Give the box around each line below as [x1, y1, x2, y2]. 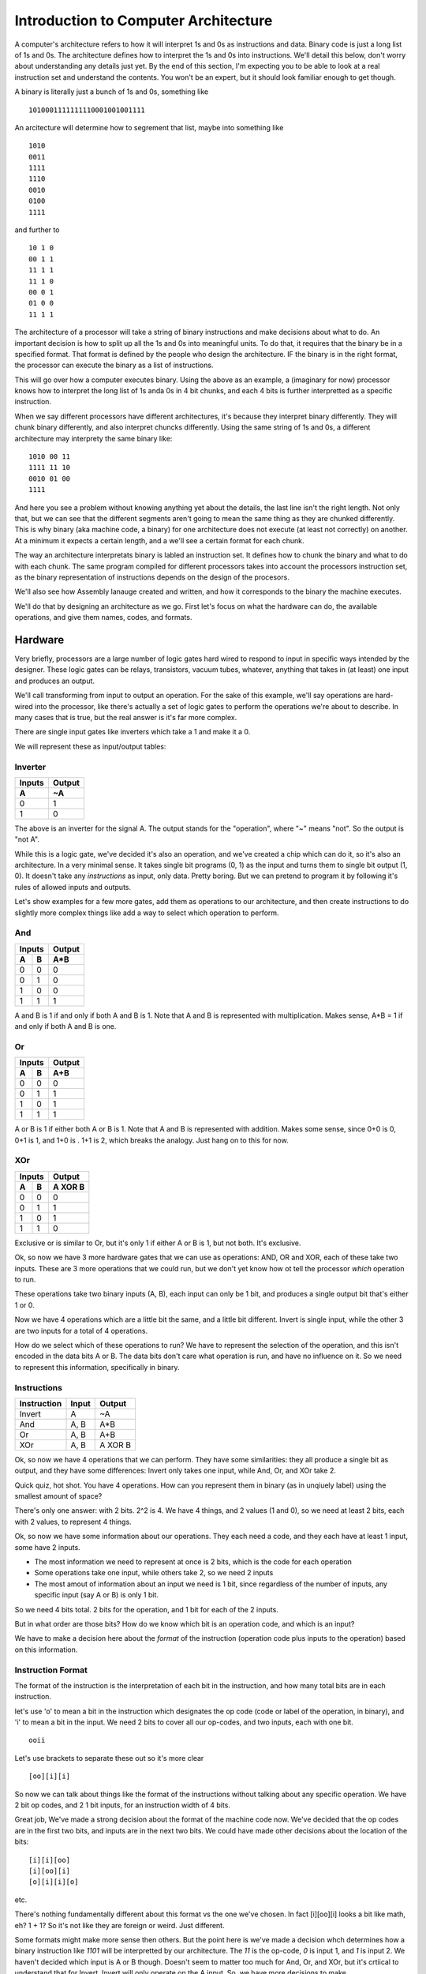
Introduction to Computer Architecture [14, 12, 273, 29]
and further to [14, 225, 60, 235]
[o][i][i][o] [28, 1878, 79, 1886]
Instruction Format [14, 1664, 88, 1676]
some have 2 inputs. [14, 1542, 80, 1552]
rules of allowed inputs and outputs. [14, 882, 132, 891]
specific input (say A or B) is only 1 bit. [34, 1590, 159, 1600]
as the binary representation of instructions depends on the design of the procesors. [14, 572, 290, 582]
